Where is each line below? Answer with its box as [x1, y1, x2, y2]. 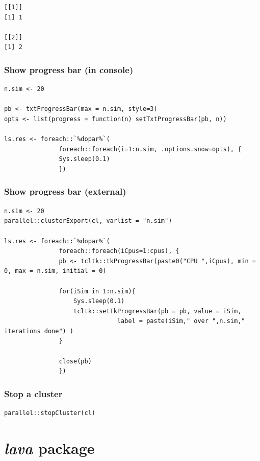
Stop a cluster [4, 387, 63, 400]
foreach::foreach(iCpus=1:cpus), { [59, 247, 179, 255]
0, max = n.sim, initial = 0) [4, 267, 107, 275]
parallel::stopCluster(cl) [4, 409, 95, 417]
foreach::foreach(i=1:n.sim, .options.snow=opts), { [59, 145, 242, 153]
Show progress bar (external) [4, 185, 126, 198]
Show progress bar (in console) [4, 63, 134, 76]
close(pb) [59, 357, 92, 365]
